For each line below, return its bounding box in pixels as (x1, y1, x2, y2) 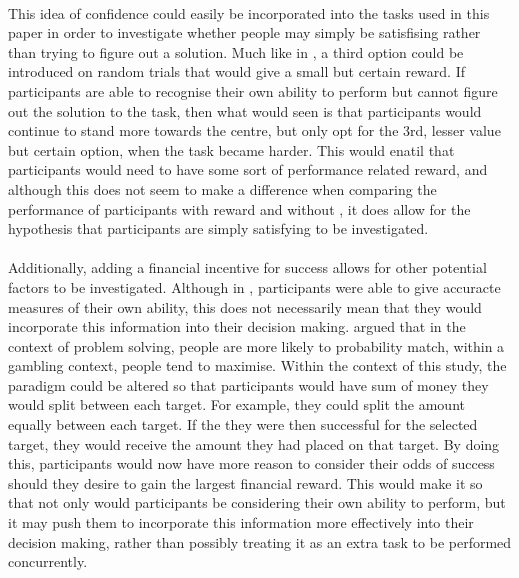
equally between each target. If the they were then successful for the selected (8, 414, 478, 435)
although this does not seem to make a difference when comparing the (8, 178, 437, 199)
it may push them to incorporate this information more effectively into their (8, 512, 474, 533)
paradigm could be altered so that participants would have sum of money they (8, 374, 489, 395)
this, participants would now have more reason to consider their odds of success (8, 453, 495, 474)
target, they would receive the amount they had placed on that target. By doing (8, 433, 500, 454)
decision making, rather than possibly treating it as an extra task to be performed (8, 531, 512, 552)
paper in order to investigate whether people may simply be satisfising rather (8, 22, 481, 43)
